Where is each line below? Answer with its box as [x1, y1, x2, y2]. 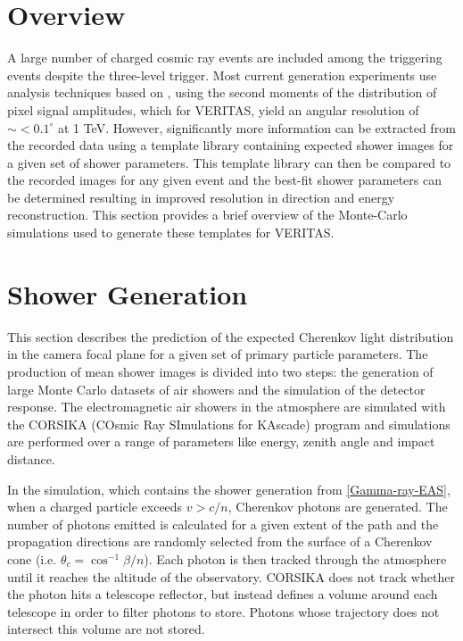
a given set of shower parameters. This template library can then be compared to [7, 153, 451, 171]
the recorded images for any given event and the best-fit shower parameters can [7, 171, 442, 189]
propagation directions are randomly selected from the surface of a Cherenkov [7, 532, 433, 551]
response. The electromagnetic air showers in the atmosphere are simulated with [7, 397, 446, 416]
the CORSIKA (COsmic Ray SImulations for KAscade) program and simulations [7, 414, 451, 433]
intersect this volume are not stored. [7, 620, 205, 638]
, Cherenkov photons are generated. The [227, 497, 448, 516]
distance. [7, 449, 55, 468]
